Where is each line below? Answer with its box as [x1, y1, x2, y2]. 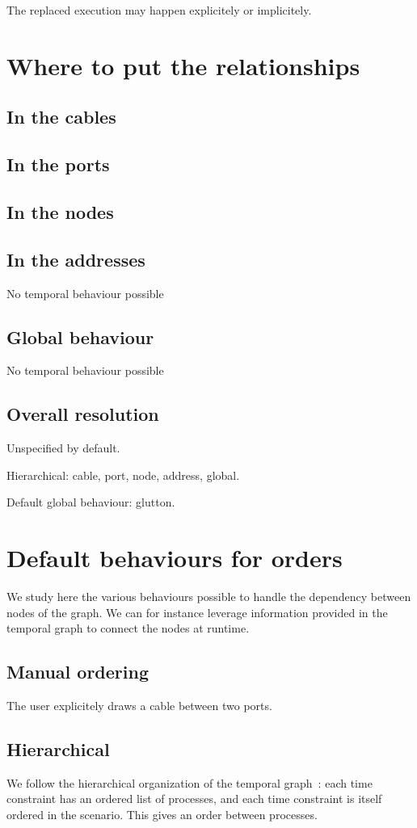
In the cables [6, 104, 116, 129]
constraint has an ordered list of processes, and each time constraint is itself [6, 790, 382, 807]
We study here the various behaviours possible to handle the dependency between [6, 588, 411, 605]
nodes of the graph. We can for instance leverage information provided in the [6, 603, 388, 620]
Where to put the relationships [6, 48, 360, 82]
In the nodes [6, 199, 114, 224]
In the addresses [6, 246, 145, 271]
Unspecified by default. [6, 439, 120, 456]
